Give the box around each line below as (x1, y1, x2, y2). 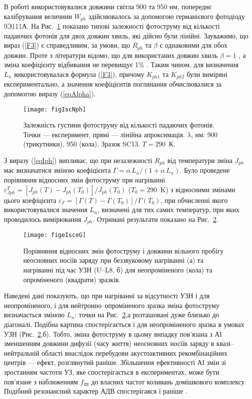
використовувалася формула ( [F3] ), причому (14, 69, 145, 79)
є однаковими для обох (159, 40, 228, 50)
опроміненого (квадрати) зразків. (23, 274, 121, 284)
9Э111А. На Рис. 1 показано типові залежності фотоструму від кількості (4, 21, 220, 31)
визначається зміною (4, 309, 65, 320)
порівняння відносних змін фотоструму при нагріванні (4, 175, 165, 184)
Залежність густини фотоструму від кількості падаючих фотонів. (23, 120, 215, 130)
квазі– (216, 338, 234, 348)
